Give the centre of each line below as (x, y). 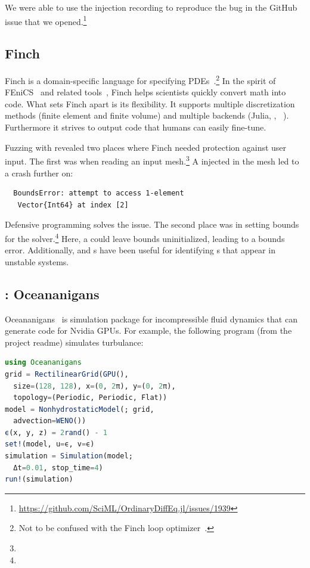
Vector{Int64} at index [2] (73, 205)
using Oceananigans (43, 363)
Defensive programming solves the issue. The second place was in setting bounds (152, 224)
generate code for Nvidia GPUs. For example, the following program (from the (148, 330)
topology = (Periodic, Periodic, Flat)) (90, 398)
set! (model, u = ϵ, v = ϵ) (50, 444)
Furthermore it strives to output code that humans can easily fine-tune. (136, 127)
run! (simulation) (39, 479)
